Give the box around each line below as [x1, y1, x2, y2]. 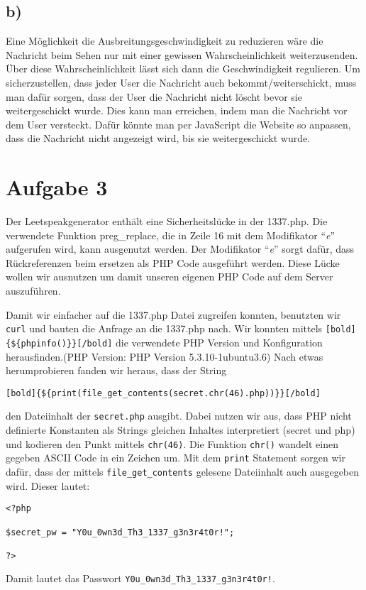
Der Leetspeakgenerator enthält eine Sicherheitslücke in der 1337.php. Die [6, 214, 328, 229]
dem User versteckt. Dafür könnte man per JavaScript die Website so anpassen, [6, 116, 351, 131]
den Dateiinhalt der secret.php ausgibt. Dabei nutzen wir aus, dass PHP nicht [6, 408, 352, 423]
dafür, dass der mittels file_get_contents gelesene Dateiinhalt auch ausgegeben [6, 464, 360, 479]
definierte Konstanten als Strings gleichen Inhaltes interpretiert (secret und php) [6, 422, 355, 437]
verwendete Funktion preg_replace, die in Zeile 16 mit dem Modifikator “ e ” [6, 227, 335, 242]
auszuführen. [6, 283, 61, 298]
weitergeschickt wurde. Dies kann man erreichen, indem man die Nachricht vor [6, 103, 348, 118]
